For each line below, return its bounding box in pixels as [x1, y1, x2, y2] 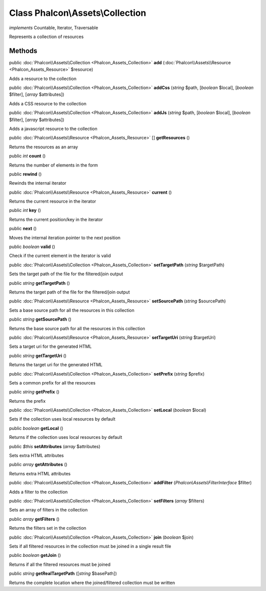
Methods [9, 46, 37, 55]
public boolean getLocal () [9, 425, 64, 431]
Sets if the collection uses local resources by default [9, 416, 116, 422]
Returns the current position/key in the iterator [9, 216, 103, 222]
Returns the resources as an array [9, 144, 78, 150]
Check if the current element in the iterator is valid [9, 253, 111, 259]
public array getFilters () [9, 516, 60, 522]
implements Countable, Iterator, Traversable [9, 25, 99, 31]
